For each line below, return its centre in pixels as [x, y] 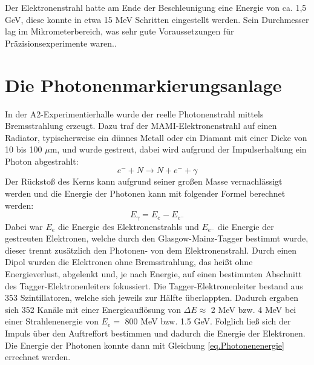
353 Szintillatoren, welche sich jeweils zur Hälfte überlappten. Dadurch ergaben [152, 298]
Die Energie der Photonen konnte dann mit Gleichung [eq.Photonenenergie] [145, 345]
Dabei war [24, 226]
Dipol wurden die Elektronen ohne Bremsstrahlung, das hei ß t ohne [129, 262]
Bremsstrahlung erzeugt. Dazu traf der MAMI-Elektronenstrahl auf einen [141, 126]
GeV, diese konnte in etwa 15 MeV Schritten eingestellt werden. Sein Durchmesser [157, 19]
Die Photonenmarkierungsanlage [143, 84]
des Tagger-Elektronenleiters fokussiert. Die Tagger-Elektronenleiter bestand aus [154, 285]
